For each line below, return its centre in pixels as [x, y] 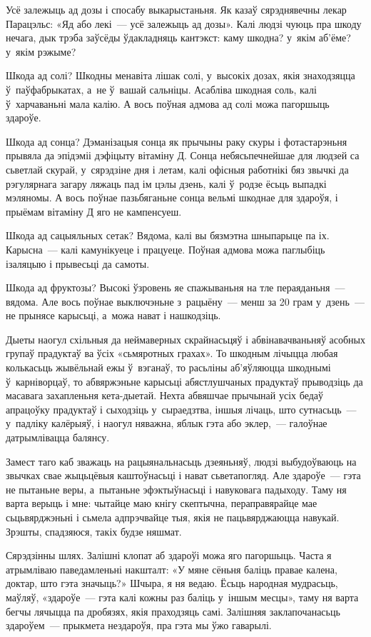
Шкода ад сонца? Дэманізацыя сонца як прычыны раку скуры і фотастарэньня [177, 141]
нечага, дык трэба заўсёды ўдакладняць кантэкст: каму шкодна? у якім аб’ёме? [178, 37]
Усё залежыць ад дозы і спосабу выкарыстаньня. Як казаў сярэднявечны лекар [176, 9]
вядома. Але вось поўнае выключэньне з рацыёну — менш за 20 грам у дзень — [185, 301]
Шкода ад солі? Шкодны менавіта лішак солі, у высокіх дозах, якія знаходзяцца [181, 75]
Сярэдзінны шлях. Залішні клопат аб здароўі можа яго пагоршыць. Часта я [169, 555]
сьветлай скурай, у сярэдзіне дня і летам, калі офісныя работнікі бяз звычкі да [177, 169]
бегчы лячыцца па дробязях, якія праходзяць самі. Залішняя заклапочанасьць [173, 611]
